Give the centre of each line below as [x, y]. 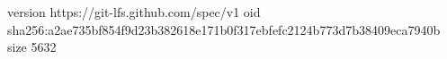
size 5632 [32, 47]
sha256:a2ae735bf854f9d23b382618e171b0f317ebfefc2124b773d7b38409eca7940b [224, 29]
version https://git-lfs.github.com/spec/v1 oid [134, 12]
